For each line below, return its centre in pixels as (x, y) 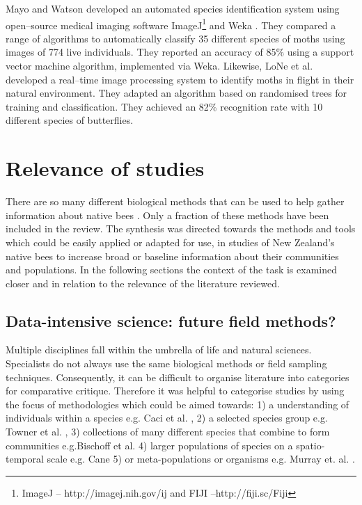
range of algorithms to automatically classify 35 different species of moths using (175, 38)
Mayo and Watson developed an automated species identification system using (173, 8)
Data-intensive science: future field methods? (171, 320)
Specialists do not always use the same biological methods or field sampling (166, 363)
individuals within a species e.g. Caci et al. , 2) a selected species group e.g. (167, 418)
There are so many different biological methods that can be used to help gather (175, 201)
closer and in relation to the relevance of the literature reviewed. (143, 283)
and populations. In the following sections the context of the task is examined (171, 270)
